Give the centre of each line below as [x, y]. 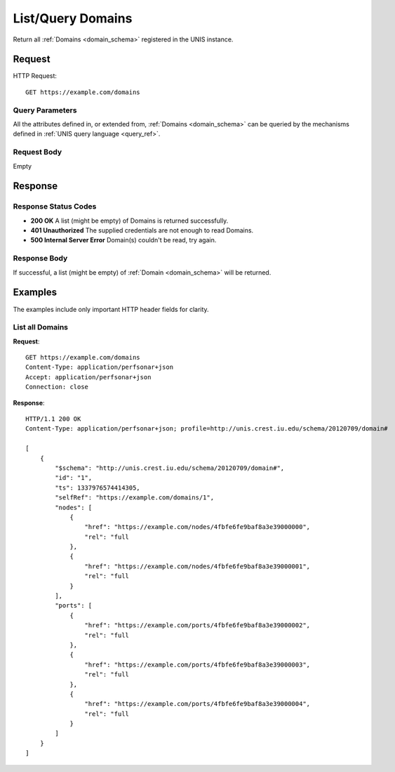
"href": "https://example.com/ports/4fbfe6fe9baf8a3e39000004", [197, 704]
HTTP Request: [35, 76]
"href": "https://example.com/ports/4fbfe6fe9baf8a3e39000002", [197, 626]
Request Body [38, 152]
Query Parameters [45, 110]
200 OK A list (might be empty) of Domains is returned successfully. [129, 221]
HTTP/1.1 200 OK [53, 419]
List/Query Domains [73, 18]
